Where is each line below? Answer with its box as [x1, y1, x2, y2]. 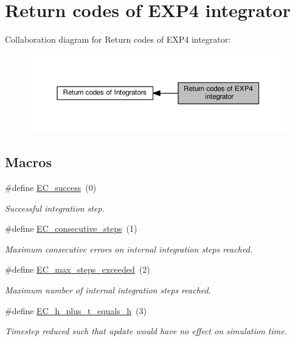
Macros [5, 153, 52, 171]
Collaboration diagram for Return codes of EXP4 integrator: [5, 33, 231, 46]
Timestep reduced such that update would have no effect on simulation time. [5, 325, 287, 337]
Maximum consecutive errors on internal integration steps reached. [5, 242, 252, 255]
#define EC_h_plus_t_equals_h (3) [5, 304, 147, 317]
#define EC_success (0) [5, 181, 97, 194]
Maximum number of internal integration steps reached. [5, 284, 211, 296]
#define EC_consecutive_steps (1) [5, 222, 137, 235]
